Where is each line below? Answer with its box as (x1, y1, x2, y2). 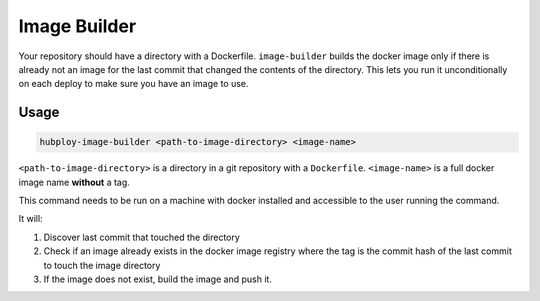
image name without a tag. (18, 176, 130, 188)
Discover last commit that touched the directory (43, 231, 240, 243)
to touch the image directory (43, 259, 161, 271)
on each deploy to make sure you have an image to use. (18, 78, 249, 90)
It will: (18, 213, 44, 225)
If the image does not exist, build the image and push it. (43, 273, 272, 285)
